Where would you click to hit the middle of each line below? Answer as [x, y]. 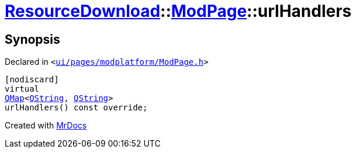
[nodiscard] [32, 80]
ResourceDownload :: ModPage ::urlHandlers [178, 11]
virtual [22, 89]
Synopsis [32, 39]
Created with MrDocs [46, 126]
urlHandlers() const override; [76, 108]
